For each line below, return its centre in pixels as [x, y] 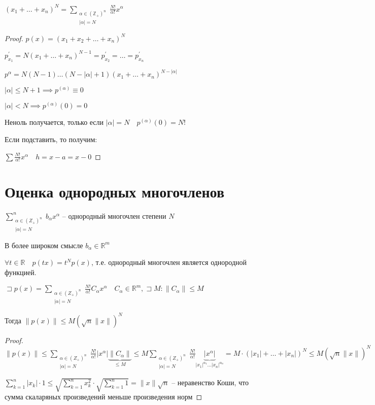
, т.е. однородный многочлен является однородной [169, 262]
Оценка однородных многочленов [115, 191]
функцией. [21, 272]
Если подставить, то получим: [51, 139]
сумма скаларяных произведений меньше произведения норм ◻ [104, 397]
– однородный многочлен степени [114, 215]
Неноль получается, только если [54, 122]
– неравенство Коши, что [210, 382]
